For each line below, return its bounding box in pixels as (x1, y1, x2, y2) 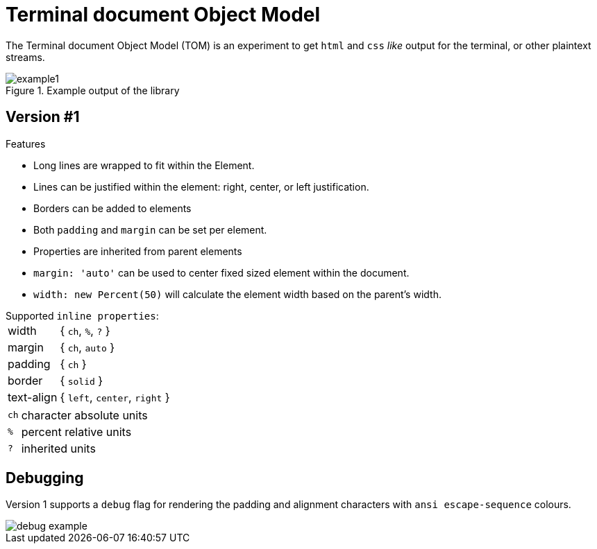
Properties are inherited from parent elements (33, 245, 242, 257)
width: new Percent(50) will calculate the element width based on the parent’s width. (33, 288, 442, 300)
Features (6, 137, 46, 150)
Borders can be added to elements (33, 202, 192, 214)
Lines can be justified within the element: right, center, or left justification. (33, 180, 369, 193)
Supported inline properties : (6, 309, 159, 322)
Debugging (6, 469, 84, 487)
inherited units (21, 441, 96, 455)
